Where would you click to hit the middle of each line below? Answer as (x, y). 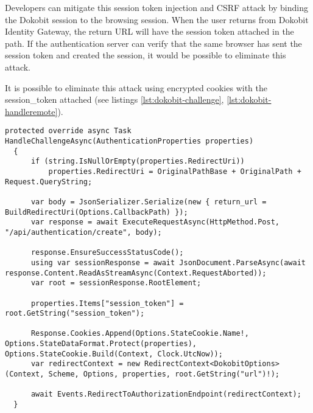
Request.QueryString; (49, 182)
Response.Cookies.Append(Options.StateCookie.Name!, (140, 334)
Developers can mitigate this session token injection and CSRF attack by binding (157, 7)
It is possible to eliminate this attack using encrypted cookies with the (136, 87)
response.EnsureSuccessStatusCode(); (107, 253)
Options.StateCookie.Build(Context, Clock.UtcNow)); (114, 354)
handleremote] (31, 111)
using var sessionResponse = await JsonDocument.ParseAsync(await (168, 262)
